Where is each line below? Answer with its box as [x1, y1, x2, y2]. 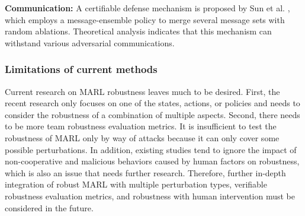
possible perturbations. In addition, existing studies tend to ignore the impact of [5, 143, 297, 155]
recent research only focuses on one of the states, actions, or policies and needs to [5, 97, 300, 109]
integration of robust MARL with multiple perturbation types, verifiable [5, 178, 267, 190]
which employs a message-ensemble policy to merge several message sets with [5, 13, 285, 26]
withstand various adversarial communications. [5, 36, 175, 49]
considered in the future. [5, 201, 94, 214]
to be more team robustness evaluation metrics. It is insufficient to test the [5, 120, 277, 132]
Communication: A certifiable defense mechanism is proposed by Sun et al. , [5, 2, 290, 14]
